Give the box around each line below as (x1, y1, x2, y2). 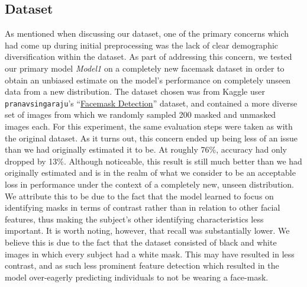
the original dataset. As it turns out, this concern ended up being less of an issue (5, 131, 298, 144)
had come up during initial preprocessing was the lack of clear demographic (5, 38, 279, 51)
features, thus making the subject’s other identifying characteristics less (5, 212, 264, 225)
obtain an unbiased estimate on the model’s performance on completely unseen (5, 73, 290, 86)
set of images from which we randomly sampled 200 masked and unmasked (5, 108, 276, 121)
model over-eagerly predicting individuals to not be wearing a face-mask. (5, 270, 269, 283)
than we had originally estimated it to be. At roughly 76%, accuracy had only (5, 143, 287, 156)
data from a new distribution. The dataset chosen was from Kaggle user (5, 85, 265, 98)
